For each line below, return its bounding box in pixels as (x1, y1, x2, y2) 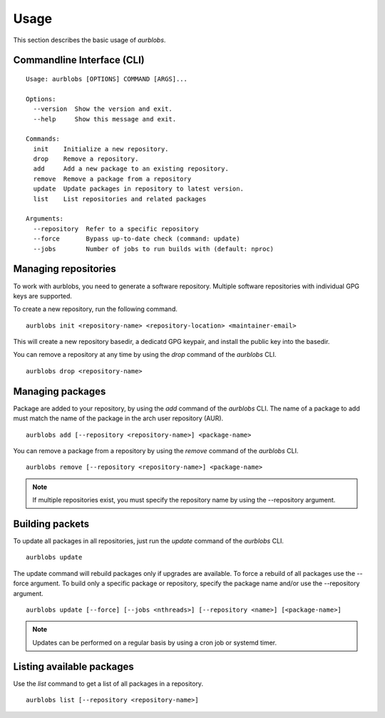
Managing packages (13, 385, 106, 398)
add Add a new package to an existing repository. (33, 165, 230, 173)
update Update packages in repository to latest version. (33, 185, 244, 193)
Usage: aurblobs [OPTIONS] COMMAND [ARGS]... (26, 75, 188, 83)
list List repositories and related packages (33, 195, 207, 203)
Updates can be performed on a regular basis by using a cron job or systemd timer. (32, 638, 277, 647)
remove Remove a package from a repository (33, 175, 192, 183)
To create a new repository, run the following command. (13, 305, 178, 313)
